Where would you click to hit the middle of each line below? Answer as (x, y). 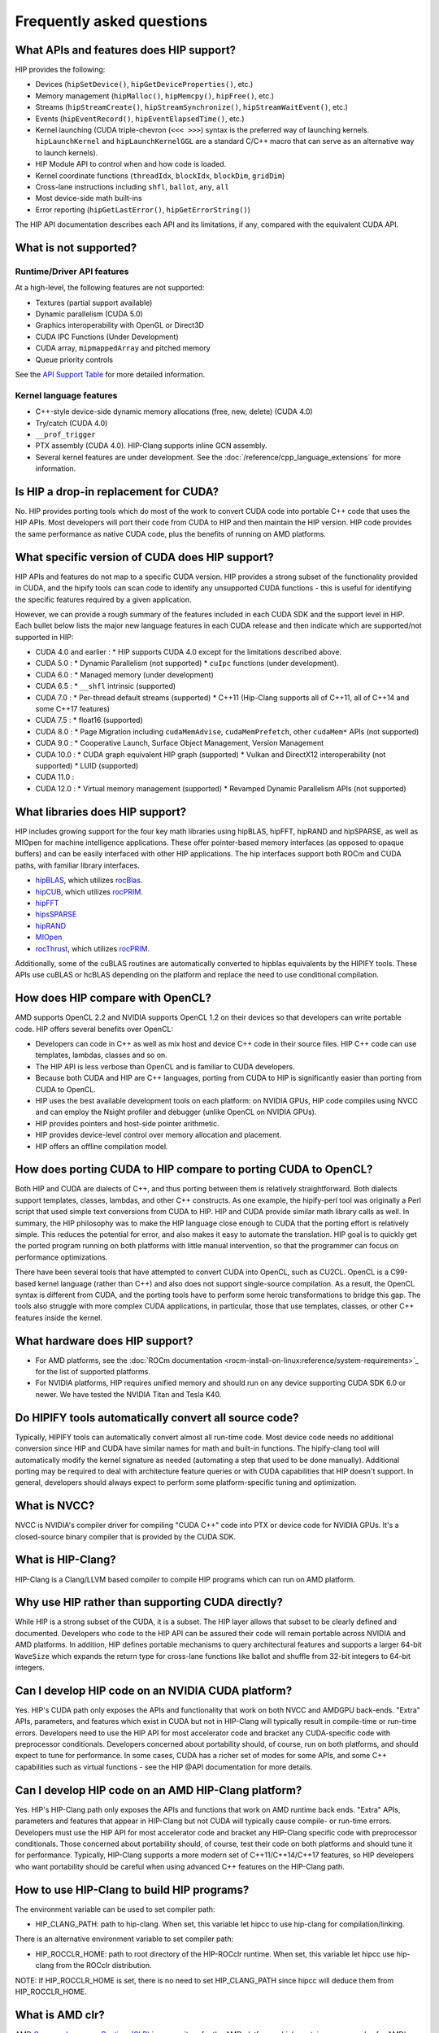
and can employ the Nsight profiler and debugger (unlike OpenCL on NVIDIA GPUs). (176, 1112)
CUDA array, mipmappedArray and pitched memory (123, 348)
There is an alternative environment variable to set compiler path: (124, 1939)
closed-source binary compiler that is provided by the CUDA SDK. (125, 1536)
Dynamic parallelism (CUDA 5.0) (89, 314)
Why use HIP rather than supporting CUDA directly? (149, 1602)
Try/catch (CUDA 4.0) (72, 423)
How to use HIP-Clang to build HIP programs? (132, 1889)
